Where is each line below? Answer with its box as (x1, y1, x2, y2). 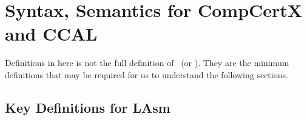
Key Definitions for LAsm (5, 98, 170, 116)
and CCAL (5, 21, 98, 46)
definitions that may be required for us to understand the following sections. (5, 68, 288, 81)
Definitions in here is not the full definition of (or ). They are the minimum (5, 56, 289, 69)
